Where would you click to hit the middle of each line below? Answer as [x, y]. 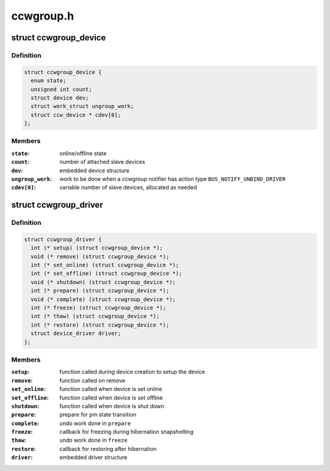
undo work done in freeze [94, 440]
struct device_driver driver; [76, 334]
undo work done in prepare [95, 423]
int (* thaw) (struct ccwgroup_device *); [95, 316]
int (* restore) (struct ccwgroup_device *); [100, 325]
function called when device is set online [111, 389]
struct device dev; [60, 97]
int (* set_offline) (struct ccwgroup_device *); [107, 274]
